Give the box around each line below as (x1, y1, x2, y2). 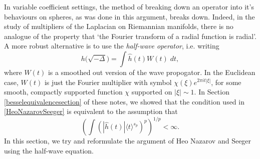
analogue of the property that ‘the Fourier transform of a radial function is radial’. (4, 30, 256, 41)
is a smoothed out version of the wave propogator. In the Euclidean (48, 66, 255, 77)
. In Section (194, 86, 229, 97)
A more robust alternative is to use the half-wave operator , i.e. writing (4, 40, 219, 51)
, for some (211, 76, 241, 87)
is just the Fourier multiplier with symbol (44, 76, 172, 87)
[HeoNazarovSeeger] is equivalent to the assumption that (4, 106, 178, 116)
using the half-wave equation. (4, 145, 94, 156)
